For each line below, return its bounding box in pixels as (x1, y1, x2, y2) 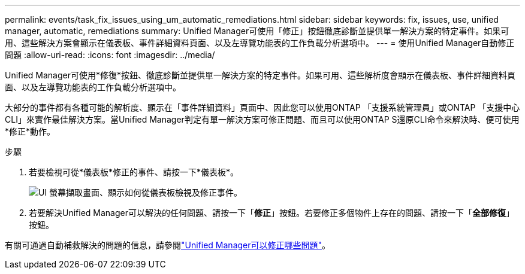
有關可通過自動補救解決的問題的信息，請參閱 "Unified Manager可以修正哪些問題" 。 (5, 240, 331, 250)
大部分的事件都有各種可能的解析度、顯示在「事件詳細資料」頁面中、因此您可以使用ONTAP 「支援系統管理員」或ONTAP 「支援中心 (5, 102, 520, 112)
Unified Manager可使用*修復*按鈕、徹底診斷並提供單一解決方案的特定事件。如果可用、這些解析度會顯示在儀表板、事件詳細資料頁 (5, 70, 516, 80)
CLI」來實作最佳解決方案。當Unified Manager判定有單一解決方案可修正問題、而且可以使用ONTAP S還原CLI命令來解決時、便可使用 (5, 114, 520, 124)
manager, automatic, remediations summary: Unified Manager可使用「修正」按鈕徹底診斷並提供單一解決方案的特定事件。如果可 (5, 26, 509, 36)
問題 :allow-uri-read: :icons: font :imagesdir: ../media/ (5, 50, 215, 60)
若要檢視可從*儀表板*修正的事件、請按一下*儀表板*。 (29, 167, 239, 177)
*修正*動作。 (5, 126, 56, 136)
